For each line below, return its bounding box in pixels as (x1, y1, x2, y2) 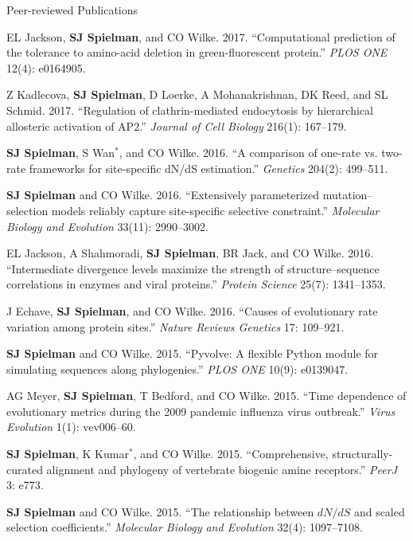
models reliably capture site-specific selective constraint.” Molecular (51, 202, 380, 218)
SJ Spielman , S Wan (6, 144, 115, 161)
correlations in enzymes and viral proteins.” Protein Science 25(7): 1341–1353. (6, 276, 386, 292)
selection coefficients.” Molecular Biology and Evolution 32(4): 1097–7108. (6, 519, 363, 535)
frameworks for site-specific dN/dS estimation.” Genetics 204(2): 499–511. (29, 159, 388, 176)
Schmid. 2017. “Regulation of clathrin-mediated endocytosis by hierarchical (6, 101, 373, 118)
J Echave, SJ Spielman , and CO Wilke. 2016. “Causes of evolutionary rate (6, 302, 378, 319)
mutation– (322, 186, 373, 203)
